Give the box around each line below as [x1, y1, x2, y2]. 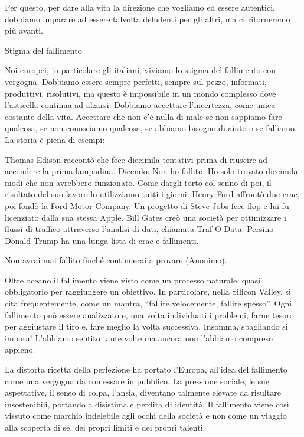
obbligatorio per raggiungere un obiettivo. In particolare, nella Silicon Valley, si [5, 285, 291, 298]
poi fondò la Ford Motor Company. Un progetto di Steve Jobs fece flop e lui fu [5, 199, 289, 211]
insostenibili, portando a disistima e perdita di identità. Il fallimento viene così [5, 397, 289, 410]
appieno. [5, 343, 35, 356]
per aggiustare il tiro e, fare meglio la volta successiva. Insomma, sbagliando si [5, 320, 288, 332]
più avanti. [5, 24, 43, 37]
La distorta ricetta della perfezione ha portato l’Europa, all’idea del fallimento [5, 363, 287, 376]
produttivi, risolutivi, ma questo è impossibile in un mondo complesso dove [5, 87, 276, 99]
